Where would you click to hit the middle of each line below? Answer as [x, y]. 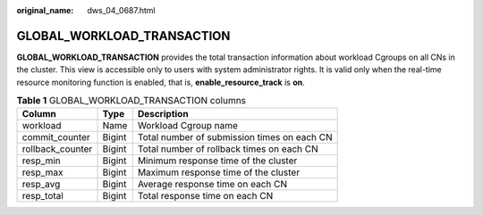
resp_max [42, 172]
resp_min [42, 161]
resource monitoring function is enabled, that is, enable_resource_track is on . [161, 82]
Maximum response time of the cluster [218, 172]
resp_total [43, 196]
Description [163, 114]
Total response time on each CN [205, 196]
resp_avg [41, 185]
